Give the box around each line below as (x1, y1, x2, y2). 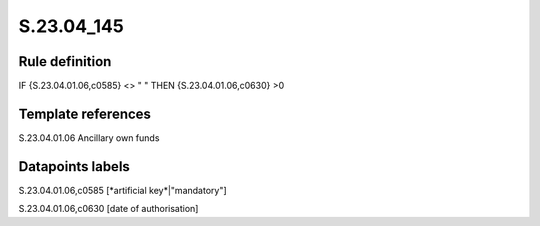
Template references (18, 105, 152, 122)
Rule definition (18, 53, 112, 70)
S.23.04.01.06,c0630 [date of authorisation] (18, 203, 199, 215)
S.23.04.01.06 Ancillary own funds (18, 131, 160, 144)
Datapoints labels (18, 158, 130, 175)
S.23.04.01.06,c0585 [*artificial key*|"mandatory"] (18, 184, 227, 196)
